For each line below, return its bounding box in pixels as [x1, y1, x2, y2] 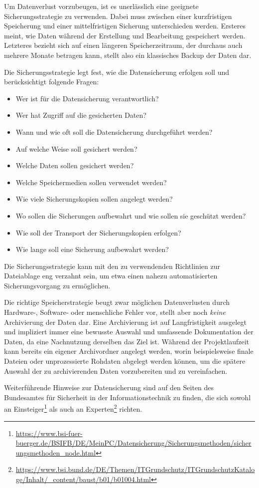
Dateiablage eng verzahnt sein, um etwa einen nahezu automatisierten [4, 270, 218, 281]
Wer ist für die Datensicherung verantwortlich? [15, 93, 159, 103]
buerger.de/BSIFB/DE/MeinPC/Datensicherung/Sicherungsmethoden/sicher [15, 438, 252, 448]
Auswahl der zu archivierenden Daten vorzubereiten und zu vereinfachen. [4, 365, 228, 376]
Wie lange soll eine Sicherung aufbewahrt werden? [15, 244, 169, 254]
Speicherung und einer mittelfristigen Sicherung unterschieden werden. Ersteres [4, 20, 246, 31]
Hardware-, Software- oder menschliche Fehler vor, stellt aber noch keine [4, 307, 226, 317]
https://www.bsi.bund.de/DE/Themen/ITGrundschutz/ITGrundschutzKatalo [15, 464, 255, 475]
